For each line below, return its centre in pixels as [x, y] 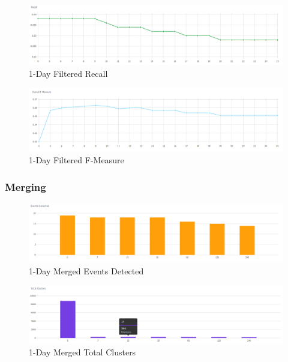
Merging [25, 186]
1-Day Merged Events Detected [86, 270]
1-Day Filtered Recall [68, 73]
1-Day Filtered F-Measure [76, 159]
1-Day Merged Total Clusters [82, 352]
